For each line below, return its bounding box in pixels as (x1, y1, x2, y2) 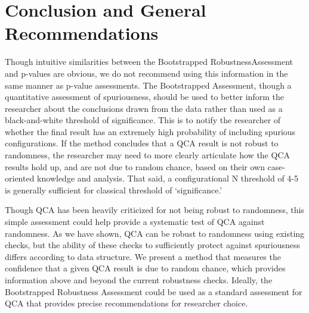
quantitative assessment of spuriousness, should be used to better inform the (5, 90, 284, 103)
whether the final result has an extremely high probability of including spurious (5, 125, 296, 137)
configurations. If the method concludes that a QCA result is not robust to (5, 137, 279, 149)
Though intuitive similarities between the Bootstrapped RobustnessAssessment (5, 55, 293, 68)
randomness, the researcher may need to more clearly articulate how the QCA (5, 149, 291, 161)
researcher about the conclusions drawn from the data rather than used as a (5, 102, 283, 114)
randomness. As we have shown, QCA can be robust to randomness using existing (5, 227, 305, 239)
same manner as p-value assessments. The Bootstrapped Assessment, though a (5, 79, 292, 91)
